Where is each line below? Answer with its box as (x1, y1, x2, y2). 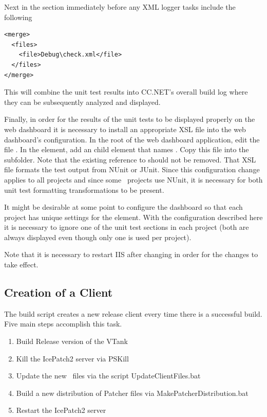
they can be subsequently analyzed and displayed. (4, 96, 161, 107)
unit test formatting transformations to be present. (4, 184, 164, 195)
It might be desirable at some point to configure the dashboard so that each (4, 202, 243, 212)
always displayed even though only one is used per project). (4, 231, 192, 242)
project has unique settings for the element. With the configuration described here (4, 211, 263, 222)
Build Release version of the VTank (16, 336, 128, 347)
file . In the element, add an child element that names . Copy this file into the (4, 144, 249, 155)
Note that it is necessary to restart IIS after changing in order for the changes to (4, 249, 258, 260)
